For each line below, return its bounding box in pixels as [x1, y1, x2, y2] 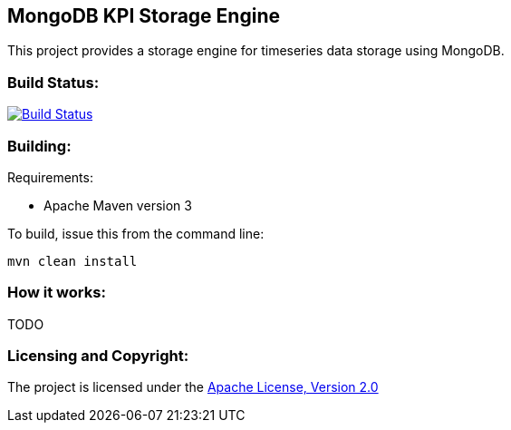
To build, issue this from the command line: [7, 225, 265, 241]
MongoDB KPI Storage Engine [7, 5, 280, 27]
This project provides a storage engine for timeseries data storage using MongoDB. [7, 43, 505, 59]
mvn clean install [7, 253, 138, 269]
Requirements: [7, 169, 93, 185]
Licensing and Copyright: [7, 347, 189, 366]
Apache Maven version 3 [43, 197, 192, 213]
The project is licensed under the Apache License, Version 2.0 [7, 379, 379, 396]
